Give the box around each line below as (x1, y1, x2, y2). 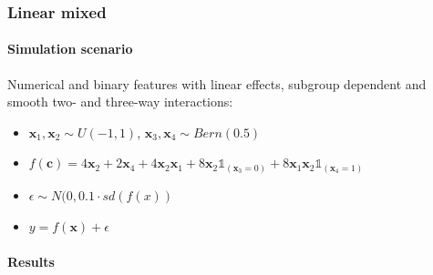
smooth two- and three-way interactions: (7, 92, 233, 111)
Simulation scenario (7, 39, 133, 58)
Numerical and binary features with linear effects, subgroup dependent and (7, 74, 427, 93)
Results (7, 251, 55, 270)
